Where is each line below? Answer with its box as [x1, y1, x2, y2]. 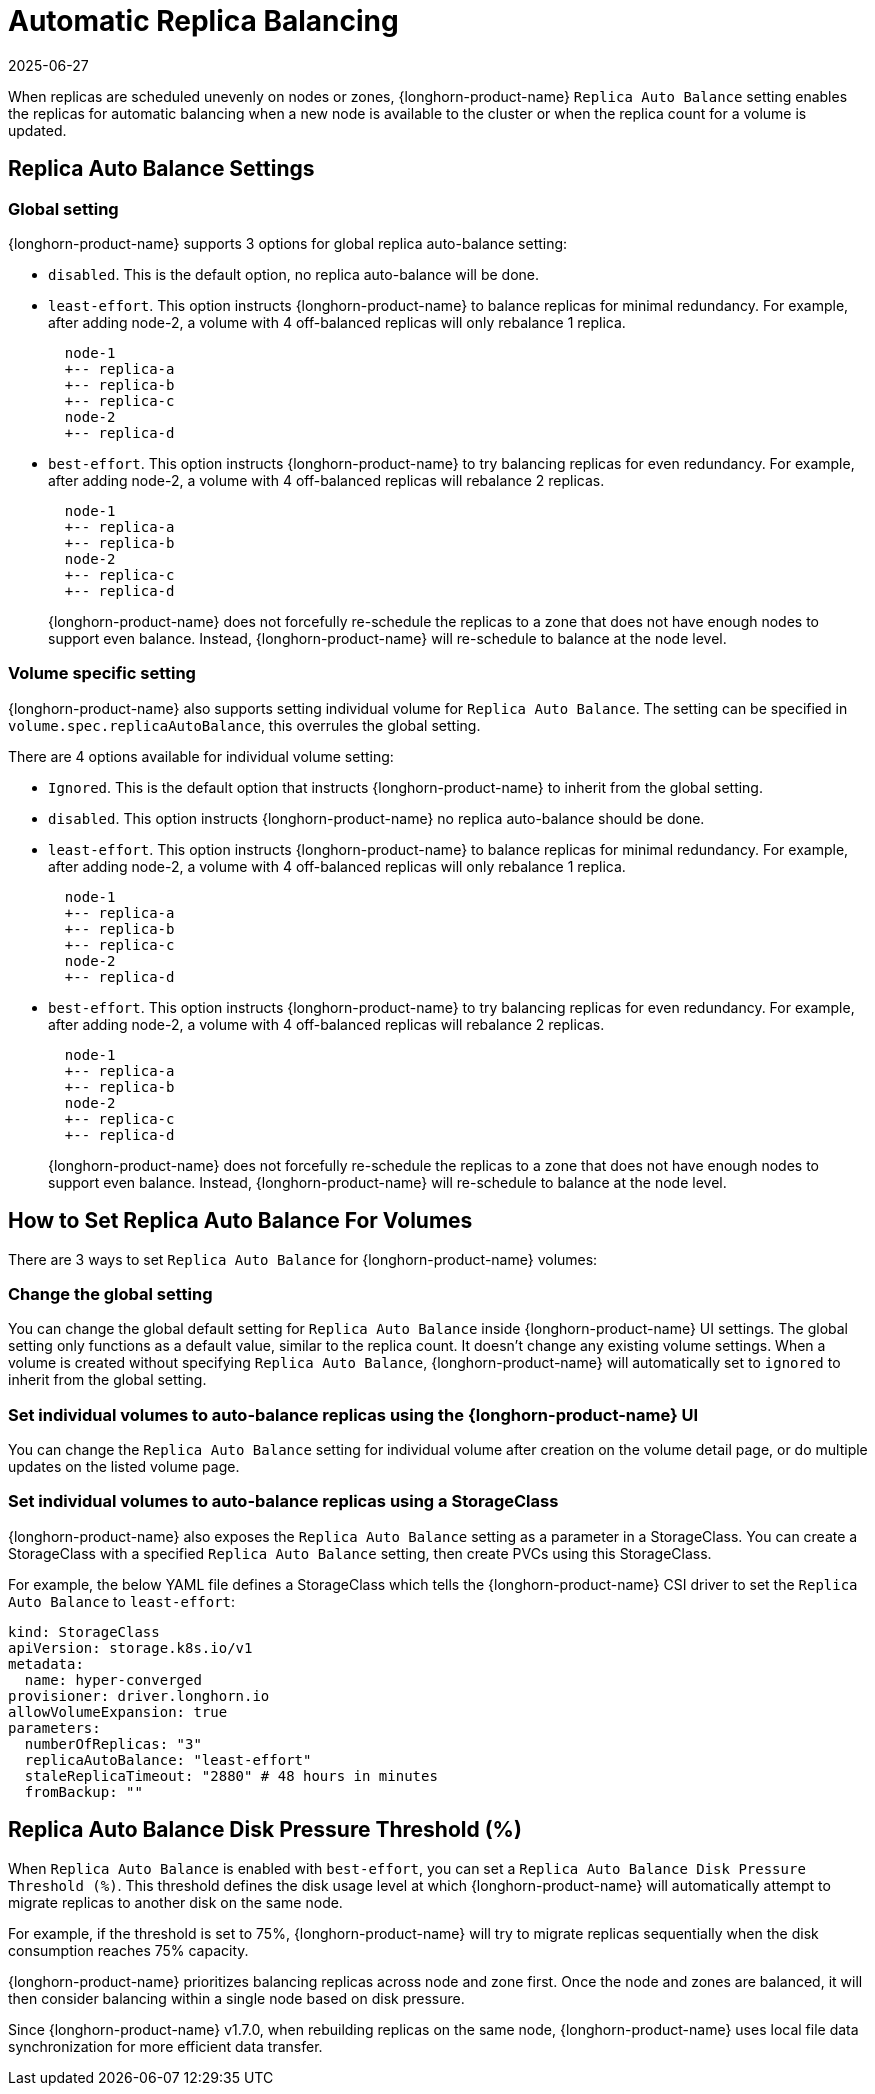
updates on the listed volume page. [8, 1458, 240, 1476]
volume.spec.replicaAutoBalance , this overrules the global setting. [8, 716, 481, 734]
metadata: [8, 1655, 84, 1672]
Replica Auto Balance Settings [8, 156, 315, 182]
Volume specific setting [8, 663, 196, 684]
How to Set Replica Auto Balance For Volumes [8, 1208, 473, 1234]
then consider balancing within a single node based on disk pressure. [8, 1989, 465, 2007]
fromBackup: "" [24, 1783, 143, 1800]
